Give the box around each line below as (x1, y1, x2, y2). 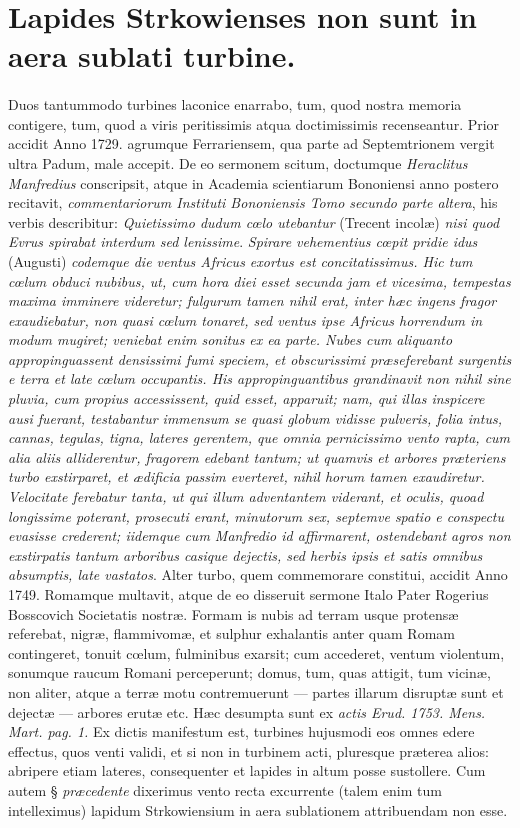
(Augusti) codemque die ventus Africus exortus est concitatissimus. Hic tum (8, 250, 473, 271)
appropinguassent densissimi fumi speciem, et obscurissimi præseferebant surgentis (8, 348, 512, 369)
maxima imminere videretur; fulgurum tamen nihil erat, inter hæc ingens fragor (8, 290, 497, 311)
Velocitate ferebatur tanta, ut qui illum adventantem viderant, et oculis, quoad (8, 486, 484, 507)
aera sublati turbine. (8, 35, 296, 76)
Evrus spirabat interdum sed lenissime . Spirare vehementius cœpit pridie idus (8, 231, 478, 252)
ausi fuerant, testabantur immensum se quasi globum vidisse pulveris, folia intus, (8, 407, 503, 428)
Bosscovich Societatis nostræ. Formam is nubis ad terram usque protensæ (8, 603, 459, 624)
